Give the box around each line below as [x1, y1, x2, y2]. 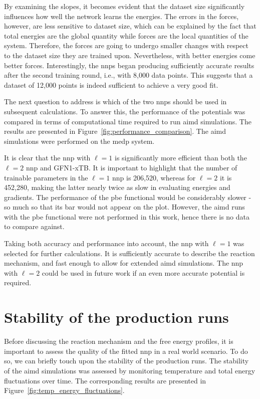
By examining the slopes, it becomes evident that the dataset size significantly [4, 1, 245, 11]
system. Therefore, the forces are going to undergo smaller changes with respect [4, 40, 248, 51]
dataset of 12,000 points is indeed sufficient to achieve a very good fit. [4, 79, 218, 90]
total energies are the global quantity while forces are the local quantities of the [4, 30, 248, 41]
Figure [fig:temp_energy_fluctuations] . [4, 385, 125, 395]
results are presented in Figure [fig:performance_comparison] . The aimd [4, 126, 226, 136]
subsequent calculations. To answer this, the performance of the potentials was [4, 106, 245, 116]
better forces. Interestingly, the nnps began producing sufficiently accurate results [4, 60, 254, 70]
